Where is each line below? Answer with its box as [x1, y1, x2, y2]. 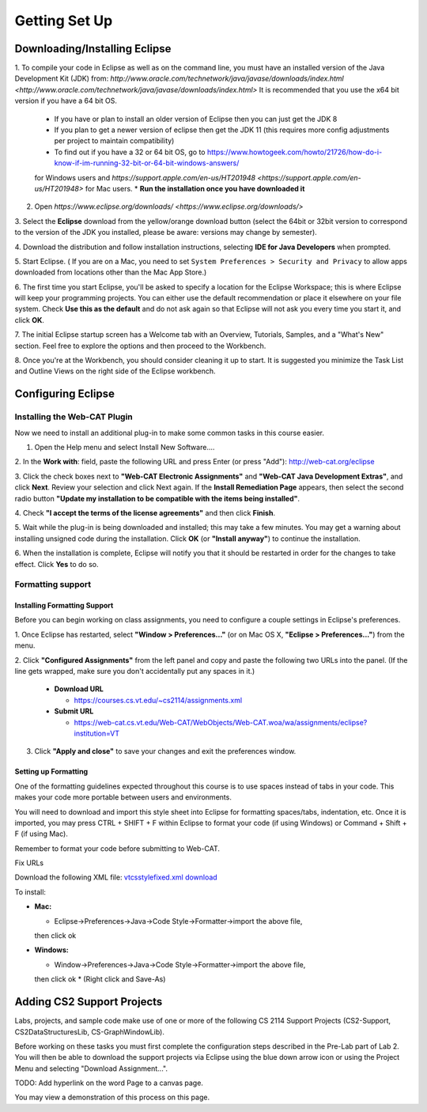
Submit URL [54, 706, 94, 716]
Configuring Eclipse [14, 388, 115, 401]
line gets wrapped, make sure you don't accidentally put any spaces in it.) [14, 667, 255, 676]
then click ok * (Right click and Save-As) [34, 974, 166, 984]
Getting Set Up [14, 12, 113, 29]
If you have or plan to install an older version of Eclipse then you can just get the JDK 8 [54, 114, 338, 123]
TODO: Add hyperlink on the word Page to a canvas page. [14, 1078, 203, 1087]
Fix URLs [14, 858, 43, 868]
